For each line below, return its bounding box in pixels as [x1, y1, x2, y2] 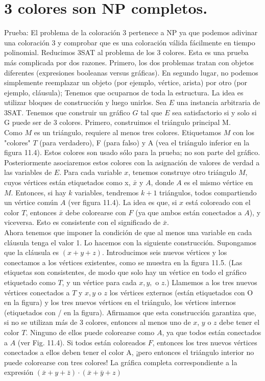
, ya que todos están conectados [162, 326, 261, 337]
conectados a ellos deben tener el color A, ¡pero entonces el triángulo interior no [4, 347, 254, 358]
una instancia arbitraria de [176, 97, 260, 108]
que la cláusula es [4, 247, 59, 258]
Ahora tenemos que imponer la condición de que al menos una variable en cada [4, 227, 252, 237]
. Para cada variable [59, 167, 122, 177]
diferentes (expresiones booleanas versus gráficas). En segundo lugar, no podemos [4, 67, 258, 78]
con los [232, 127, 254, 138]
